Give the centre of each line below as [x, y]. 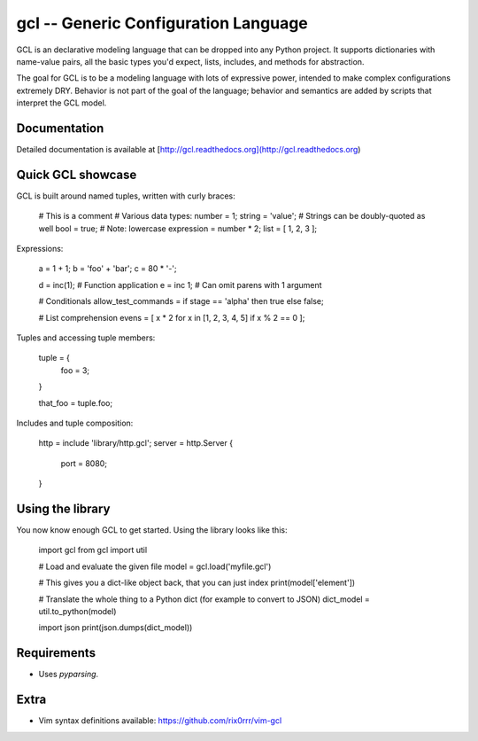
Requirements [56, 653]
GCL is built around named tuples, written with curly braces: [126, 196]
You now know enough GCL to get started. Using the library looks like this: [152, 530]
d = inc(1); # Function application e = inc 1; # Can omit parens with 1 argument [180, 285]
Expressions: [40, 249]
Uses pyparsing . [69, 675]
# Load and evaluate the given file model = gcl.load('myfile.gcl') [155, 566]
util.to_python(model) [77, 612]
